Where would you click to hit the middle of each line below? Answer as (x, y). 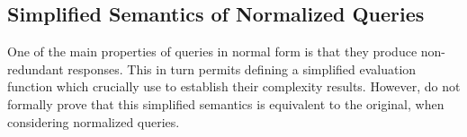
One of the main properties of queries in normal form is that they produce (212, 51)
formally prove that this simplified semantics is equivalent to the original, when (226, 103)
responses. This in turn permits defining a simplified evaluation (242, 68)
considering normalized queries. (94, 121)
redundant (36, 68)
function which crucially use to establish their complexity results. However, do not (234, 86)
